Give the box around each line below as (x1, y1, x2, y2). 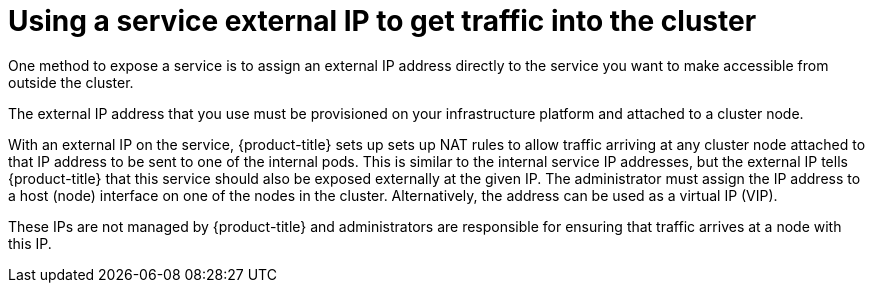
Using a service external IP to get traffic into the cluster (8, 4, 757, 38)
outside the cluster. (8, 73, 134, 91)
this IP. (8, 234, 52, 252)
